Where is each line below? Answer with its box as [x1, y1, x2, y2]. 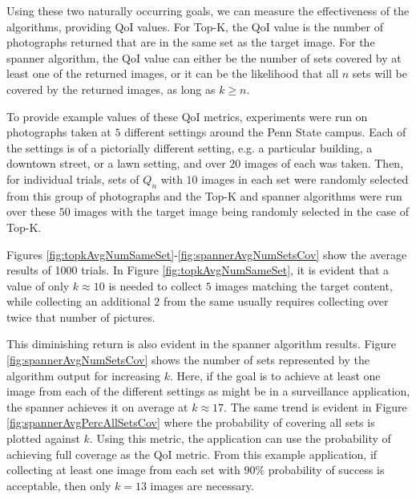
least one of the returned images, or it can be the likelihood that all [6, 65, 339, 82]
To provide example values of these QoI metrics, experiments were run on [6, 108, 368, 124]
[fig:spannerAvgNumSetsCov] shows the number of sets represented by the [6, 351, 370, 368]
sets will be [352, 65, 407, 82]
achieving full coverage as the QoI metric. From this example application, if [6, 445, 378, 462]
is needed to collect [108, 277, 203, 294]
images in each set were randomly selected [201, 170, 409, 187]
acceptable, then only [6, 477, 111, 493]
